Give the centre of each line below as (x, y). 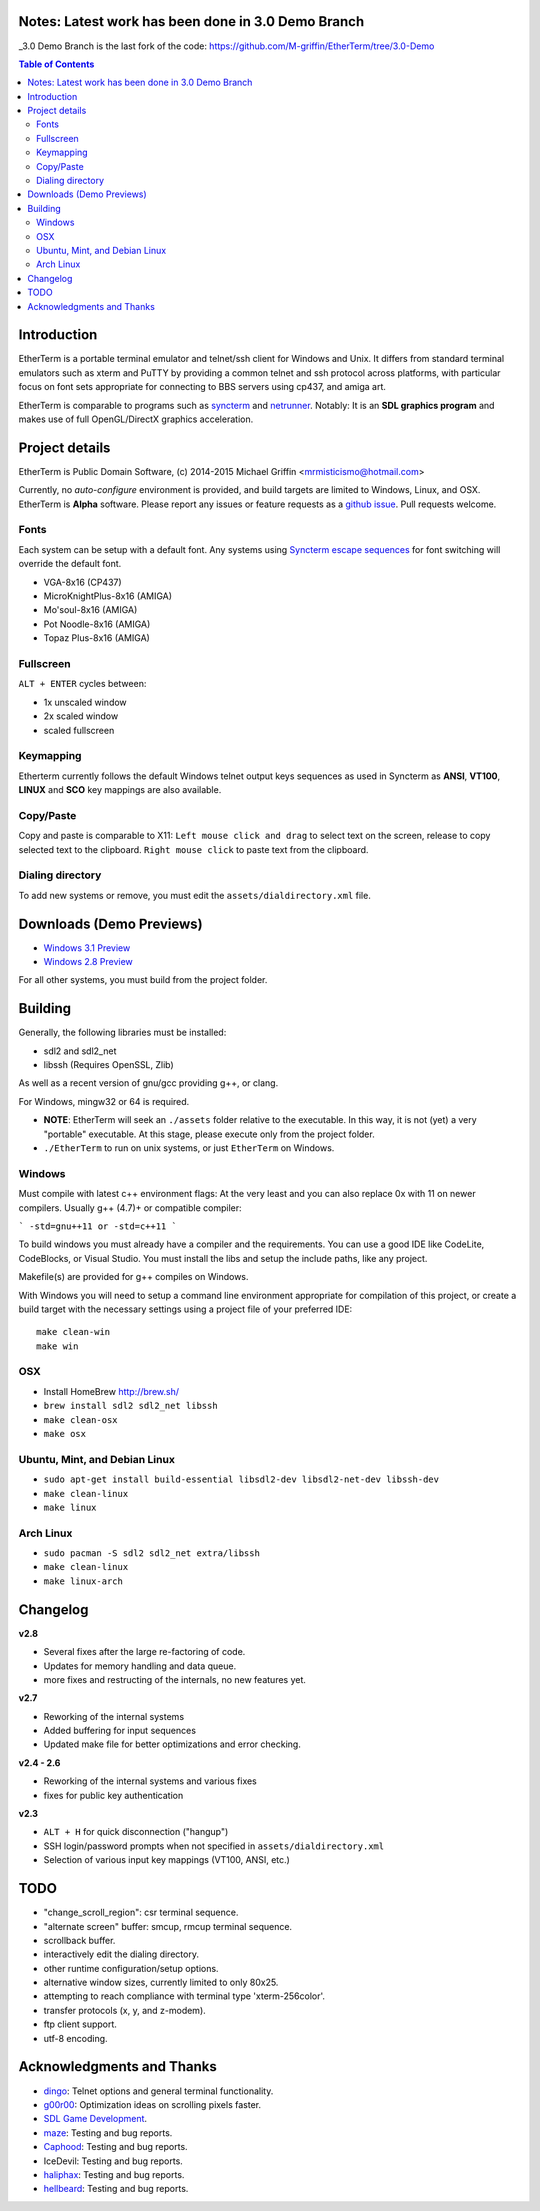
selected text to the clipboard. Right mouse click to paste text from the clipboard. (193, 849)
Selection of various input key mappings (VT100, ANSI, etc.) (166, 1860)
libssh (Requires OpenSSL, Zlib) (108, 1065)
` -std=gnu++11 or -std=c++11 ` (97, 1226)
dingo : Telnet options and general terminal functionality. (158, 2091)
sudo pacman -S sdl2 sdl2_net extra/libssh (151, 1553)
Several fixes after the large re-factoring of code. (144, 1652)
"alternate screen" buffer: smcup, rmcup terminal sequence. (168, 1926)
